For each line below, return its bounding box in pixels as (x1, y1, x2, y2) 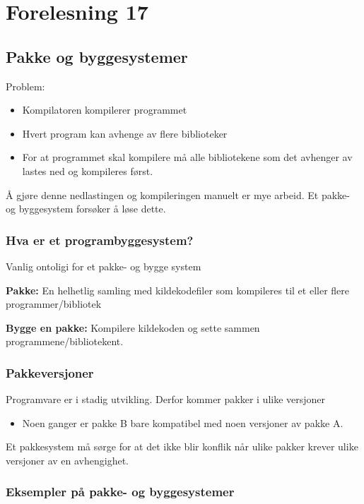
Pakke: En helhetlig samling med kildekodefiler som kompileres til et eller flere (6, 282, 350, 297)
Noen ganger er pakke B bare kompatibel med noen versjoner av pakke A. (22, 415, 344, 430)
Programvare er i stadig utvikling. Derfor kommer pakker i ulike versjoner (6, 392, 326, 407)
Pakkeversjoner (6, 364, 94, 381)
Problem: (6, 78, 45, 93)
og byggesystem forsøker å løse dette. (6, 201, 166, 216)
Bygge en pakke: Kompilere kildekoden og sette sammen (6, 320, 260, 335)
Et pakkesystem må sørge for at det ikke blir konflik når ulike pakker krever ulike (6, 439, 358, 454)
